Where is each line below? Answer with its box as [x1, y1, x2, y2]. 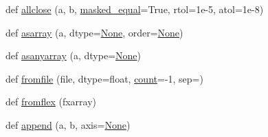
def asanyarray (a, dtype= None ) [5, 48, 141, 63]
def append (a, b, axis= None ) [5, 117, 131, 131]
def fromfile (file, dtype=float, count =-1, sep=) [5, 71, 203, 85]
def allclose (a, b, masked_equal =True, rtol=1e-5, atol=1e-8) [5, 2, 264, 16]
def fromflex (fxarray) [5, 94, 96, 109]
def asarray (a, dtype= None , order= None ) [5, 25, 183, 39]
